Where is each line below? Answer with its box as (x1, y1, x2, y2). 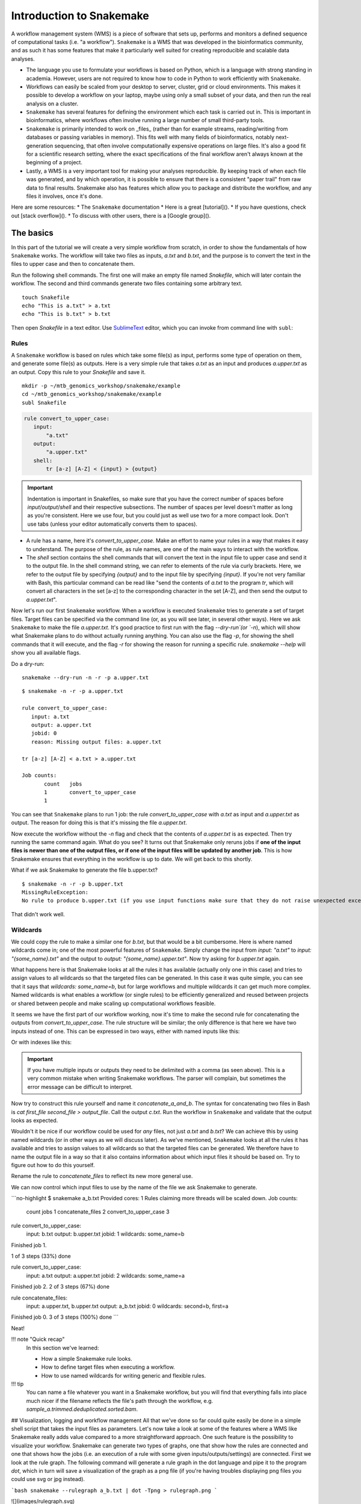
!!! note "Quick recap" (11, 1336, 65, 1343)
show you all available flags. (11, 649, 81, 656)
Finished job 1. (11, 1241, 47, 1248)
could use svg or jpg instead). (11, 1476, 85, 1483)
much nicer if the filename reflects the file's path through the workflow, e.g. (26, 1397, 214, 1404)
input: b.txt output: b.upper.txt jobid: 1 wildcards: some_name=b (26, 1230, 185, 1237)
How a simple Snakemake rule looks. (41, 1355, 132, 1362)
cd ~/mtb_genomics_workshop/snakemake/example (22, 391, 162, 398)
